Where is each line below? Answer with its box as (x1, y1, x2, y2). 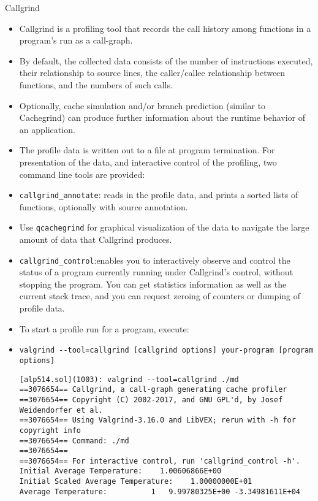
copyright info (19, 426, 81, 435)
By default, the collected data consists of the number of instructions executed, (19, 54, 313, 67)
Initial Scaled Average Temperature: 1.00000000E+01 (19, 477, 252, 486)
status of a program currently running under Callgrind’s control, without (19, 266, 293, 278)
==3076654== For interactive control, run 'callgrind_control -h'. (19, 456, 300, 465)
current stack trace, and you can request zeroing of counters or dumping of (19, 289, 301, 302)
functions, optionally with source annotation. (19, 200, 188, 213)
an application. (19, 123, 75, 136)
